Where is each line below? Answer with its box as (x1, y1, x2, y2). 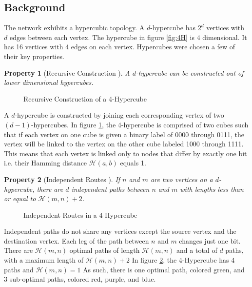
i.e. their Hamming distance (4, 158, 87, 168)
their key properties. (4, 51, 64, 61)
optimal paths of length (69, 245, 140, 255)
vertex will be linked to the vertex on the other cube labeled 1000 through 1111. (4, 139, 244, 149)
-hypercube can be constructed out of (136, 67, 244, 78)
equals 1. (120, 158, 146, 168)
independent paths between (71, 184, 150, 194)
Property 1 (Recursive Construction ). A (4, 67, 130, 78)
